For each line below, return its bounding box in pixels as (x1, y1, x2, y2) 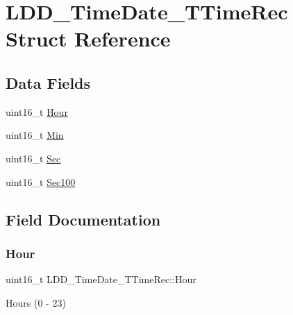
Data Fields (6, 71, 91, 93)
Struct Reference (6, 24, 171, 53)
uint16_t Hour (6, 104, 68, 119)
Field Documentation (6, 208, 161, 230)
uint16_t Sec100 (6, 174, 76, 189)
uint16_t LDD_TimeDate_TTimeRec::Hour (6, 272, 196, 287)
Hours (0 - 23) (6, 295, 66, 309)
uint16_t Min (6, 128, 64, 142)
